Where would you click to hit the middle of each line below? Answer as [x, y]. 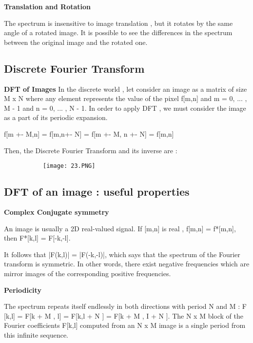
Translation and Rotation [48, 6]
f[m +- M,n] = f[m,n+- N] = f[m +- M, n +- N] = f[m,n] [89, 133]
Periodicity [23, 290]
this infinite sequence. [36, 334]
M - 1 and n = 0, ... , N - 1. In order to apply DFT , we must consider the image [125, 108]
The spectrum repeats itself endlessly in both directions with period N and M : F [125, 306]
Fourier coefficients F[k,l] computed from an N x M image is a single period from [125, 325]
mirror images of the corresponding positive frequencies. [88, 273]
